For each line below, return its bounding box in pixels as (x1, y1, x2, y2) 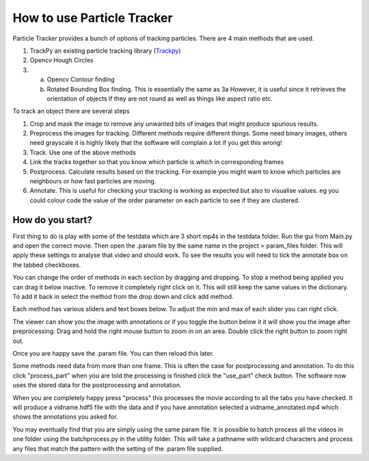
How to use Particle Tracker (12, 10, 174, 25)
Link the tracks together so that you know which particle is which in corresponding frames (29, 158, 284, 166)
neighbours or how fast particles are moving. (29, 177, 156, 185)
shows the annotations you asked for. (12, 412, 118, 421)
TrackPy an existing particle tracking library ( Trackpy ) (29, 47, 181, 55)
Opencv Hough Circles (29, 56, 94, 64)
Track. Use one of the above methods (29, 148, 137, 157)
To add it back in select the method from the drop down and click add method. (12, 293, 234, 301)
